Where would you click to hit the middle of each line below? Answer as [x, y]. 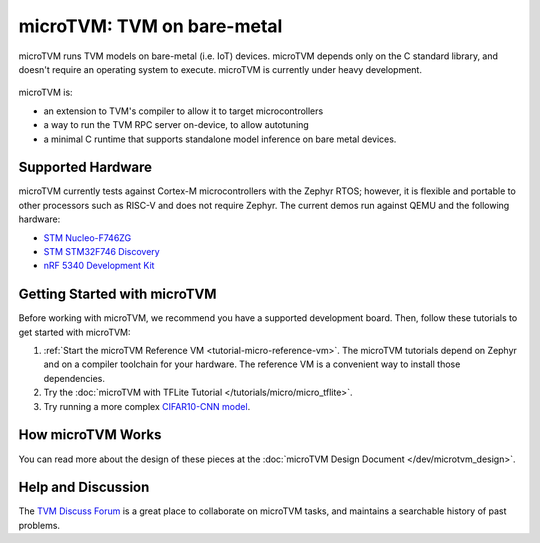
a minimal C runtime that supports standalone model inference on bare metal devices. [220, 139]
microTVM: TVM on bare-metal [150, 26]
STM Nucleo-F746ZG [87, 237]
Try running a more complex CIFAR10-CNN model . [147, 406]
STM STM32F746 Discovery [101, 251]
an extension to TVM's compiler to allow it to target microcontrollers [183, 111]
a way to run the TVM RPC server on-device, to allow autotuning [176, 125]
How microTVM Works [90, 435]
